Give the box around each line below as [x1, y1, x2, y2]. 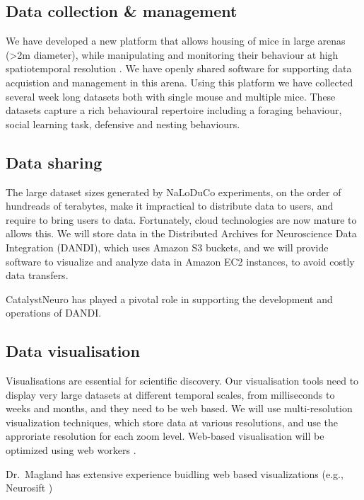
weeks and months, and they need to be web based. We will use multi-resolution [6, 401, 353, 416]
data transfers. [6, 268, 69, 283]
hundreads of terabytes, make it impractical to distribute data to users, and [6, 198, 334, 213]
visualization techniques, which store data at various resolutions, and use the [6, 414, 339, 429]
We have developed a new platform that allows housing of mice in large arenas [6, 33, 346, 48]
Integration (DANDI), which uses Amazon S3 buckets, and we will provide [6, 239, 329, 254]
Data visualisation [6, 340, 140, 362]
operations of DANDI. [6, 305, 102, 320]
